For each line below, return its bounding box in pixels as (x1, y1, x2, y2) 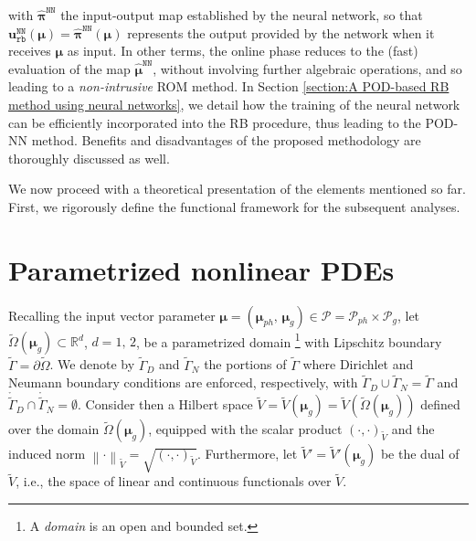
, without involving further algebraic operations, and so (153, 58, 462, 78)
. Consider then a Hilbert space (78, 395, 253, 414)
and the (391, 419, 435, 439)
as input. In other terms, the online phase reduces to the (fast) (67, 41, 418, 60)
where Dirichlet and (302, 355, 414, 374)
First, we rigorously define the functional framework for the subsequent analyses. (8, 196, 460, 216)
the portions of (204, 355, 287, 374)
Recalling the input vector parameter (8, 305, 216, 324)
